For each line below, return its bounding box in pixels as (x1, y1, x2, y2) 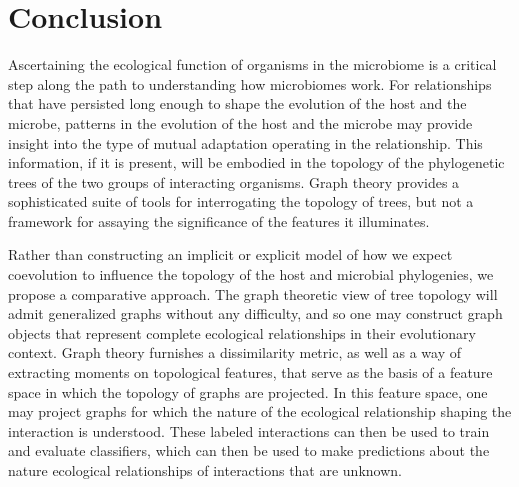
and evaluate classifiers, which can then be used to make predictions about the (8, 440, 490, 461)
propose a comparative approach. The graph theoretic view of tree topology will (8, 283, 498, 304)
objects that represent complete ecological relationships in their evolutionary (8, 322, 476, 343)
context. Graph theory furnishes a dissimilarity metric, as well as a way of (8, 342, 462, 363)
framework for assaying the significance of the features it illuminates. (8, 210, 430, 231)
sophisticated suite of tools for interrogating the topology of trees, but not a (8, 191, 474, 212)
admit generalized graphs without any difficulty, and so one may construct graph (8, 303, 503, 324)
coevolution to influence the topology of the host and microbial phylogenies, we (8, 264, 494, 285)
